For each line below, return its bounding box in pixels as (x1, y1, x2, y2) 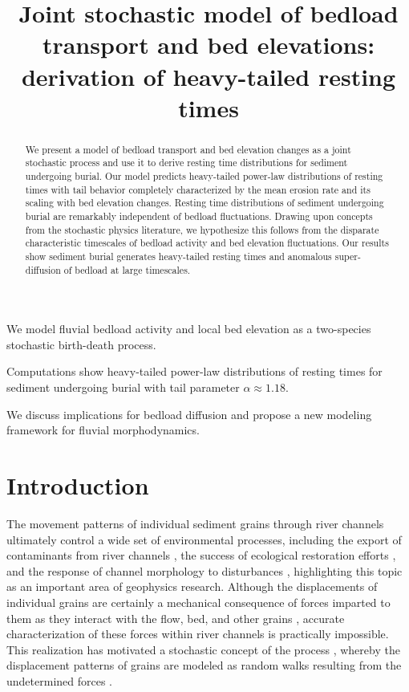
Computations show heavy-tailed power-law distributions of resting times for (6, 363, 383, 380)
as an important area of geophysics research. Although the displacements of (6, 578, 378, 595)
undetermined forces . (6, 672, 113, 689)
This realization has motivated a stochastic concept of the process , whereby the (6, 641, 400, 657)
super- (334, 249, 361, 263)
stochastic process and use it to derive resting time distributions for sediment (25, 156, 348, 169)
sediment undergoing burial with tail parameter (6, 379, 240, 396)
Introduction (6, 469, 149, 502)
